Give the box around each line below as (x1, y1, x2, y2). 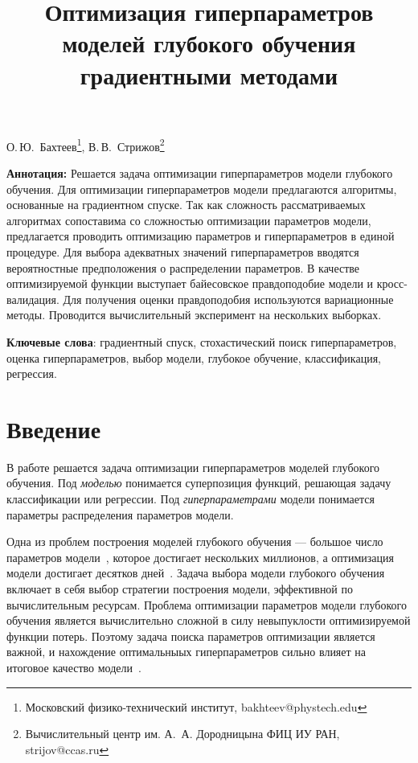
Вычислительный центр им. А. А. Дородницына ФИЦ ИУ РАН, (25, 725, 340, 742)
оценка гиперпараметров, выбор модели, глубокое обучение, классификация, (6, 349, 381, 366)
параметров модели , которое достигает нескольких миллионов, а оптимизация (6, 548, 394, 565)
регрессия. (6, 365, 57, 382)
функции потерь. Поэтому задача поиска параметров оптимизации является (6, 627, 375, 644)
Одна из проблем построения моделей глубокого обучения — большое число (6, 533, 383, 550)
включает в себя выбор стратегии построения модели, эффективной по (6, 580, 354, 597)
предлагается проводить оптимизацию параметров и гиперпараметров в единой (6, 228, 395, 244)
